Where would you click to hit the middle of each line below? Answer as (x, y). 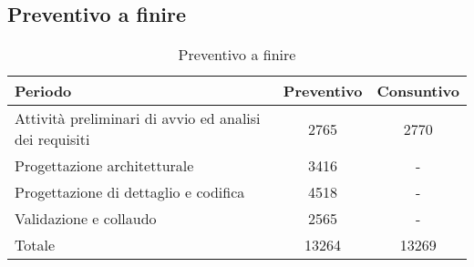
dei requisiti (52, 139)
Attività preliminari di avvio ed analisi (138, 118)
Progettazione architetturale (104, 166)
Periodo (43, 91)
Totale (35, 245)
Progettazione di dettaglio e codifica (130, 192)
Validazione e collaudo (86, 219)
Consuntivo (418, 91)
